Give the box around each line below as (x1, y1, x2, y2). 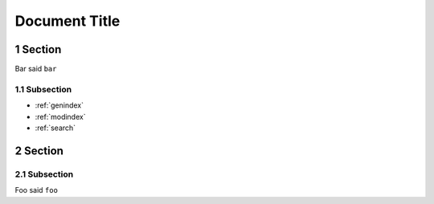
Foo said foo (14, 186, 58, 195)
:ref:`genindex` (35, 100, 84, 110)
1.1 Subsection (14, 84, 72, 95)
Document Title (14, 12, 121, 30)
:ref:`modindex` (35, 112, 86, 121)
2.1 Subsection (14, 169, 74, 180)
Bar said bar (14, 64, 57, 74)
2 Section (14, 144, 64, 157)
